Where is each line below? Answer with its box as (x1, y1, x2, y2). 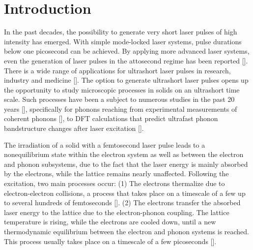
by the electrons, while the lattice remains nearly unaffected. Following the (4, 168, 229, 179)
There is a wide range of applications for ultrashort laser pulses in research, (4, 65, 231, 75)
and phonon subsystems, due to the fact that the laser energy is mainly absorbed (4, 158, 248, 169)
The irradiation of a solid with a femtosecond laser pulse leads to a (4, 139, 205, 150)
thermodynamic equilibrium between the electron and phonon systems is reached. (4, 226, 250, 236)
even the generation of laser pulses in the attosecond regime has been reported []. (4, 55, 248, 65)
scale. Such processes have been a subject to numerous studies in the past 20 (4, 94, 235, 104)
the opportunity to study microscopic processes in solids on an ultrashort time (4, 84, 240, 94)
